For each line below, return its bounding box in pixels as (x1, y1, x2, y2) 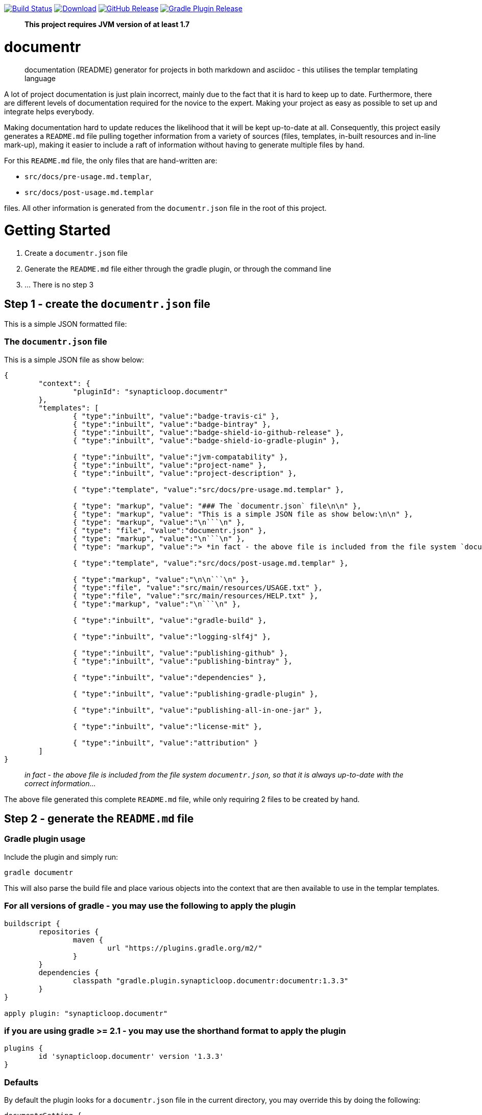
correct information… (25, 779, 96, 788)
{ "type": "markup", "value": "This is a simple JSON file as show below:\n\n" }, (73, 510, 413, 518)
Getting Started (4, 222, 111, 239)
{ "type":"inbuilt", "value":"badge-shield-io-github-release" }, (73, 428, 344, 437)
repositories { (38, 927, 99, 936)
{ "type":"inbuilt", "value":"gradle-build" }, (73, 616, 267, 624)
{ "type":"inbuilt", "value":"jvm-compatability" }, (73, 452, 288, 461)
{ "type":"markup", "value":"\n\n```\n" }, (73, 575, 250, 584)
